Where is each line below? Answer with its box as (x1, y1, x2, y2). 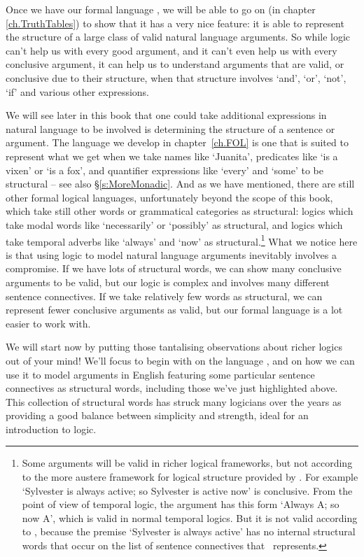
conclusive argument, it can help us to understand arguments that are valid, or (6, 57, 344, 71)
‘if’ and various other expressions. (6, 84, 150, 99)
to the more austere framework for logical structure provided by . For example (22, 470, 358, 484)
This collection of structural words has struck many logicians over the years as (6, 394, 342, 409)
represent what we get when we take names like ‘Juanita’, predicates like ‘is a (6, 148, 338, 163)
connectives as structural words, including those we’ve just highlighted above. (6, 381, 338, 395)
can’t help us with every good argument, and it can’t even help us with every (6, 43, 337, 57)
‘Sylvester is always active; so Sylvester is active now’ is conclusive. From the (22, 483, 353, 498)
